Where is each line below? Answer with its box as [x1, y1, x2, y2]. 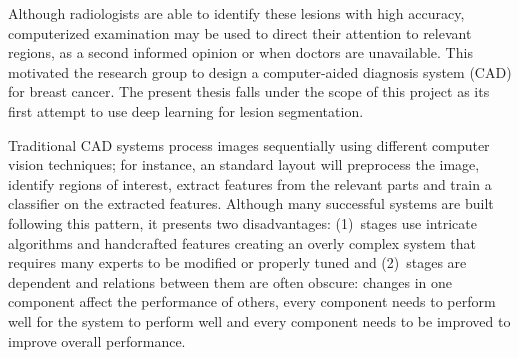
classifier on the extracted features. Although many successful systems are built [8, 193, 494, 214]
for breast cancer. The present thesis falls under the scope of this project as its [8, 81, 490, 102]
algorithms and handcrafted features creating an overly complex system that [8, 232, 476, 253]
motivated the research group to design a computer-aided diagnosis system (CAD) [8, 61, 512, 82]
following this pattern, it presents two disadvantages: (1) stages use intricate [8, 212, 477, 233]
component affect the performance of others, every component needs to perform [8, 291, 496, 312]
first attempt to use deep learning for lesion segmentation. [8, 100, 364, 121]
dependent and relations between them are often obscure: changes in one [8, 271, 453, 292]
